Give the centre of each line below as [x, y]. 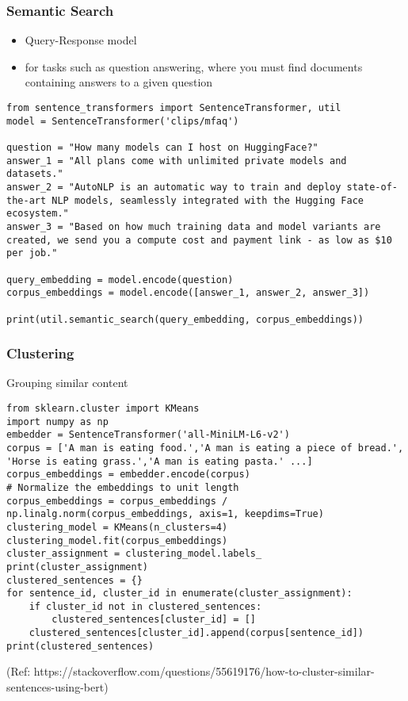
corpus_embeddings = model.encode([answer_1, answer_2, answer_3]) [188, 293]
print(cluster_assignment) [77, 567]
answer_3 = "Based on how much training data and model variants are [194, 226]
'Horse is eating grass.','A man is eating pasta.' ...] [160, 461]
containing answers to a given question [119, 82]
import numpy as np [57, 421]
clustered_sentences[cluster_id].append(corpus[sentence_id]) [196, 633]
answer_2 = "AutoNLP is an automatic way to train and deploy [174, 187]
